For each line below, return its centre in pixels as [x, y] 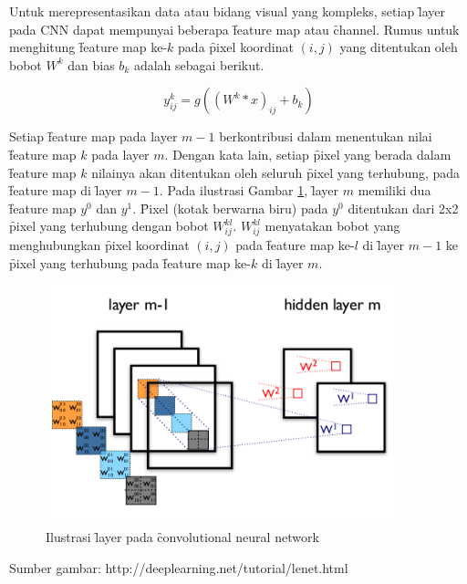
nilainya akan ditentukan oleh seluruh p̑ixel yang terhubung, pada [276, 172]
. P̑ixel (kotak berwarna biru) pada [230, 208]
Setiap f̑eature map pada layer [93, 136]
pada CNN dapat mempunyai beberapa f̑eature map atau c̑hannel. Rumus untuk [234, 29]
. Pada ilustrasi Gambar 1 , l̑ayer [249, 190]
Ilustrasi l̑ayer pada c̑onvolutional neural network [182, 536]
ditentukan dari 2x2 [403, 208]
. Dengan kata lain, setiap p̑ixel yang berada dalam [308, 154]
